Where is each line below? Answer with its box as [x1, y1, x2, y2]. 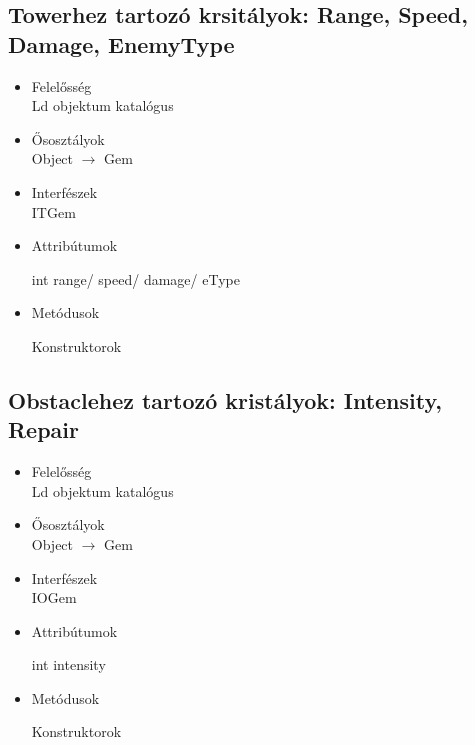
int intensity [31, 654, 106, 675]
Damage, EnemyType [8, 28, 235, 59]
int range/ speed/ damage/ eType [31, 268, 240, 289]
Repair [8, 414, 80, 445]
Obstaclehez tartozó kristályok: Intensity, [8, 384, 442, 415]
